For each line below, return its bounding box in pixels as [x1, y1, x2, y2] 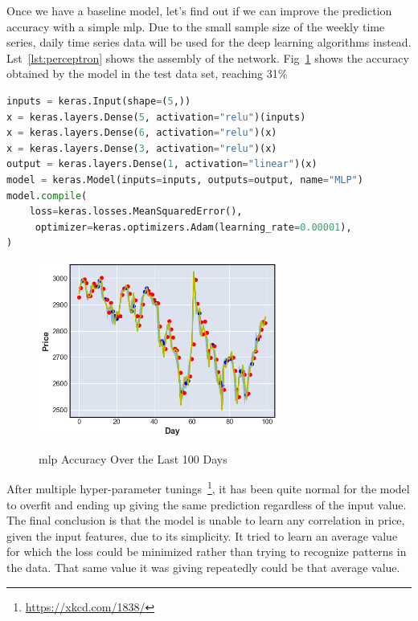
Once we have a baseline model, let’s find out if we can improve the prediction [6, 2, 392, 18]
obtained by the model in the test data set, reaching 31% [6, 65, 288, 82]
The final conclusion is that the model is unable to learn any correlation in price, [6, 512, 405, 529]
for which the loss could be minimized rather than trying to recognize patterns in [6, 543, 407, 560]
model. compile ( [6, 190, 88, 202]
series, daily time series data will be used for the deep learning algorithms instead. [6, 34, 412, 51]
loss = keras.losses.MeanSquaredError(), [29, 206, 243, 218]
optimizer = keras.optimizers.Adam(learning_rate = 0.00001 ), [35, 221, 352, 233]
